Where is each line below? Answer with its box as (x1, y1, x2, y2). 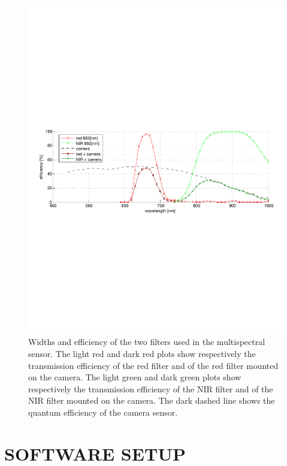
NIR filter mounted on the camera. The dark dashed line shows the (28, 394, 275, 407)
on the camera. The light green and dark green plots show (28, 371, 241, 383)
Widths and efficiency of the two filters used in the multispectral (28, 335, 265, 348)
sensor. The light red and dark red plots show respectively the (28, 347, 256, 360)
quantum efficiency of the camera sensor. (28, 406, 178, 419)
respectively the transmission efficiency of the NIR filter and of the (28, 382, 273, 395)
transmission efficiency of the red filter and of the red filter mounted (28, 359, 279, 371)
